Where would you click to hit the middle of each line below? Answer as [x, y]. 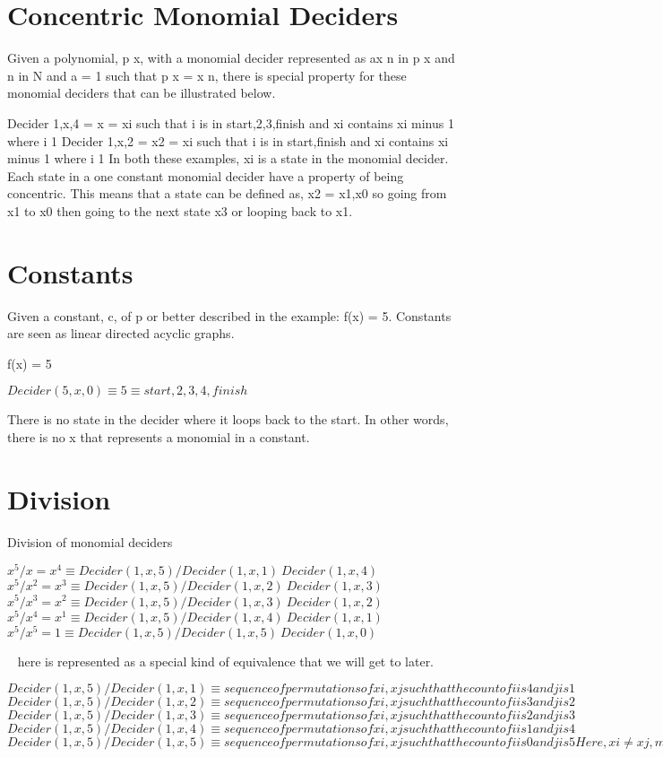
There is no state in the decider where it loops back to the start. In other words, [228, 419]
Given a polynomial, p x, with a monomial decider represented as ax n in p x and [231, 58]
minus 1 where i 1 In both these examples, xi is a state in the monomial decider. [228, 158]
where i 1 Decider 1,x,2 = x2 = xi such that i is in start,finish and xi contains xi [228, 140]
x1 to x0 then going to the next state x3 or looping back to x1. [180, 210]
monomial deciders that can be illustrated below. [142, 93]
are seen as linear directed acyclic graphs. [121, 333]
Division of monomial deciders [90, 541]
